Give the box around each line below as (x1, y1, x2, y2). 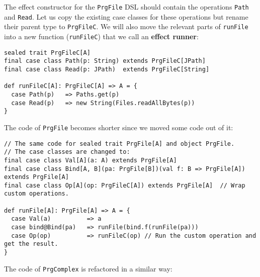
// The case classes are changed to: (4, 148, 130, 156)
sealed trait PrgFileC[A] (4, 49, 91, 56)
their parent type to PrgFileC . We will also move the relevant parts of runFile (4, 21, 248, 32)
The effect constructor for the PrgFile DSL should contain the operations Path (4, 2, 249, 12)
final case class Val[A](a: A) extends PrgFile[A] (4, 156, 177, 164)
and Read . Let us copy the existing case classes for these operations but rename (4, 11, 248, 22)
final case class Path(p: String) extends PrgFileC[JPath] (4, 57, 206, 65)
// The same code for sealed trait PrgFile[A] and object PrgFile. (4, 140, 235, 147)
